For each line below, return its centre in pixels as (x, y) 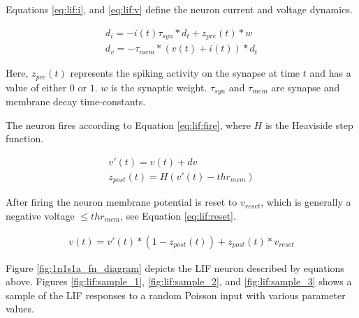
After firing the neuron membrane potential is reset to (122, 202)
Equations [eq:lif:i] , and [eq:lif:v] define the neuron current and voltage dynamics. (179, 9)
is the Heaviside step (309, 124)
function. (25, 138)
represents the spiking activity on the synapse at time (185, 73)
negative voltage (40, 215)
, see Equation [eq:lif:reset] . (178, 215)
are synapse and (306, 87)
